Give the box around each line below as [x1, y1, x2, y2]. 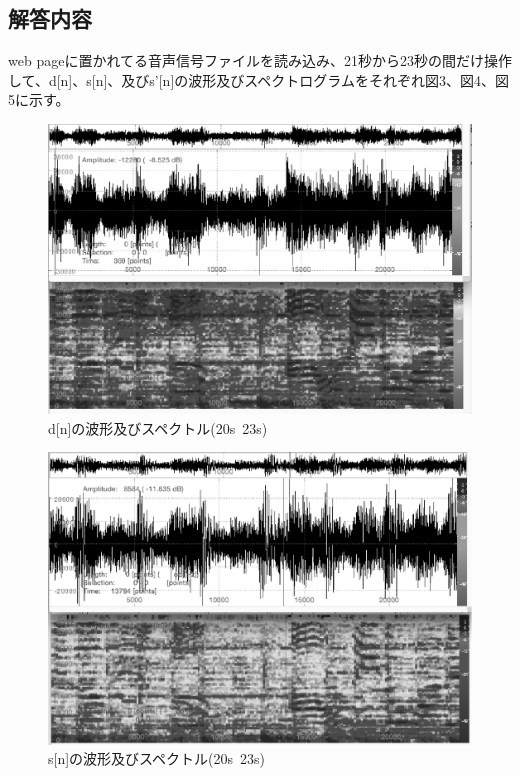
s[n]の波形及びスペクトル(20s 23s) [48, 748, 266, 769]
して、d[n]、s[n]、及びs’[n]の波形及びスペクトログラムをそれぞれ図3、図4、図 [8, 69, 509, 90]
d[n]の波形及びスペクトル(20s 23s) [48, 417, 268, 438]
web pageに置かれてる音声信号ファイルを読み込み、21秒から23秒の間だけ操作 [8, 50, 512, 71]
